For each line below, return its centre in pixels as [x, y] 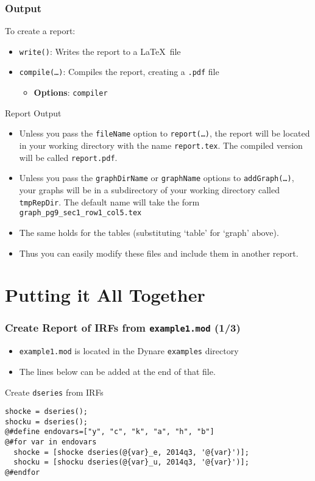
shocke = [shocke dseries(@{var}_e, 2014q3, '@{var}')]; [131, 452]
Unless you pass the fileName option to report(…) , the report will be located [165, 133]
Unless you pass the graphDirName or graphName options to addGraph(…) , [157, 178]
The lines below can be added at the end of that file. [117, 371]
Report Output [33, 112]
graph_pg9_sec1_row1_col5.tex [80, 213]
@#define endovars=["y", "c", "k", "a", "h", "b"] [110, 432]
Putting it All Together [105, 295]
